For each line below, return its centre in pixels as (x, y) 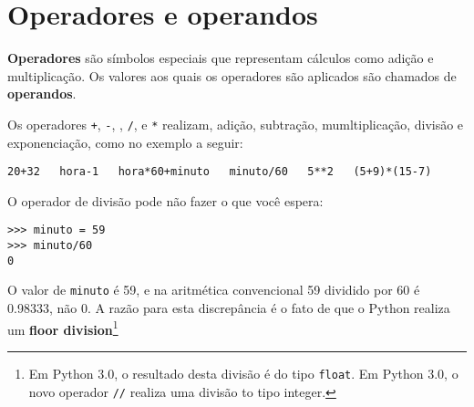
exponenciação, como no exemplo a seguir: (125, 142)
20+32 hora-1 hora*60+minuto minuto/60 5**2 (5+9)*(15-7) (220, 172)
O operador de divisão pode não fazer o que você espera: (165, 200)
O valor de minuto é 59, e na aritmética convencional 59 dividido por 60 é (214, 290)
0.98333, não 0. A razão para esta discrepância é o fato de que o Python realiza (229, 308)
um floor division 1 (63, 328)
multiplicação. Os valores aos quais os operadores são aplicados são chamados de (232, 75)
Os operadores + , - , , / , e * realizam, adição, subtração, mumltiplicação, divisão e (236, 124)
